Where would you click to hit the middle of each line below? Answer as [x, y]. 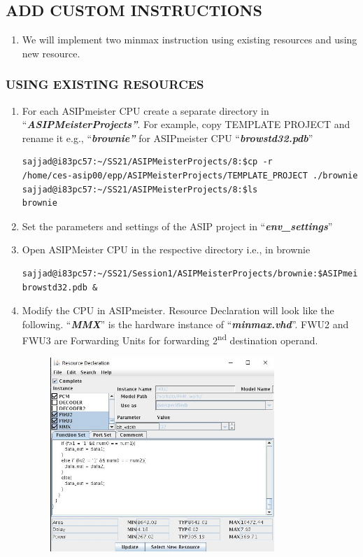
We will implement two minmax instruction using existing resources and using [190, 40]
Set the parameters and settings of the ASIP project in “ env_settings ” [177, 226]
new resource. [51, 53]
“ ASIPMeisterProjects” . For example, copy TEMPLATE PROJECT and [186, 124]
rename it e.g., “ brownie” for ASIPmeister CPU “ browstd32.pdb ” [168, 138]
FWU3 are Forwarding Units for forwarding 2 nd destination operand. [170, 339]
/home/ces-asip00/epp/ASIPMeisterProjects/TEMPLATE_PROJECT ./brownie [190, 175]
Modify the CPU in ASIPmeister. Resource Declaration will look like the [178, 310]
